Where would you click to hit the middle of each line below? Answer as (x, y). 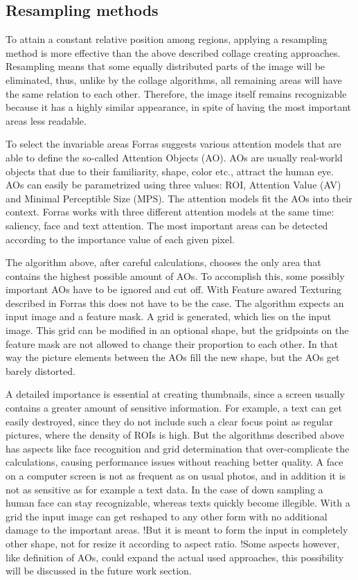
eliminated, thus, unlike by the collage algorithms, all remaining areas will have (174, 79)
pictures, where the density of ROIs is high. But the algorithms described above (175, 435)
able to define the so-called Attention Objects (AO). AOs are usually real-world (174, 157)
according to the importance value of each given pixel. (120, 239)
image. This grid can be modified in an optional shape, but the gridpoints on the (177, 330)
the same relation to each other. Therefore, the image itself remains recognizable (176, 93)
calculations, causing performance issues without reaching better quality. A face (174, 462)
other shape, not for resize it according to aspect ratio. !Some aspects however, (173, 543)
